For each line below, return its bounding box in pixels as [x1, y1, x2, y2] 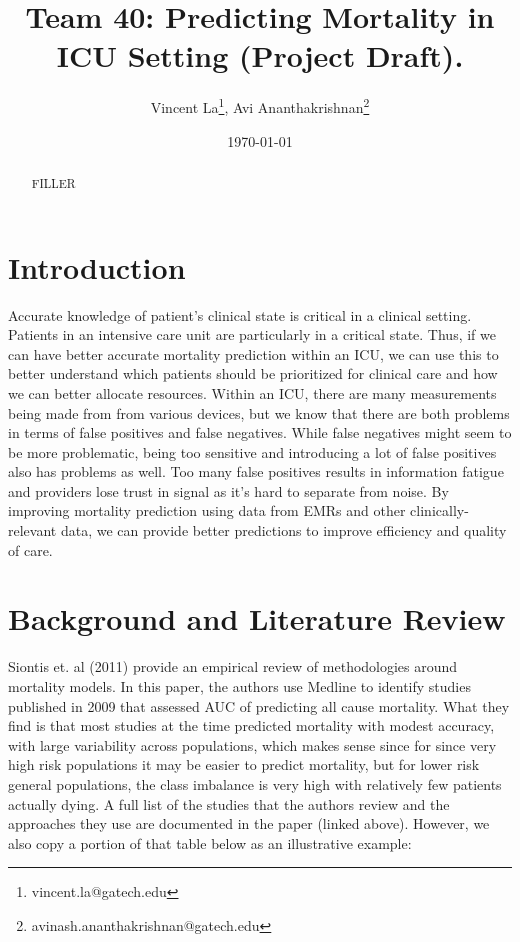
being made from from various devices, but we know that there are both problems [8, 402, 510, 423]
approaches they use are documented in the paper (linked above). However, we [8, 813, 490, 834]
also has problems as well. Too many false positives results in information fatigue [8, 461, 504, 482]
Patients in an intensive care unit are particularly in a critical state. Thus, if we [8, 324, 496, 345]
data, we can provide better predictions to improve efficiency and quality [60, 520, 507, 541]
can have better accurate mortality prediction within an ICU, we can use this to [8, 343, 499, 364]
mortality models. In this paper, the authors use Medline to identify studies [8, 675, 471, 696]
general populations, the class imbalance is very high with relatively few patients [8, 773, 502, 794]
